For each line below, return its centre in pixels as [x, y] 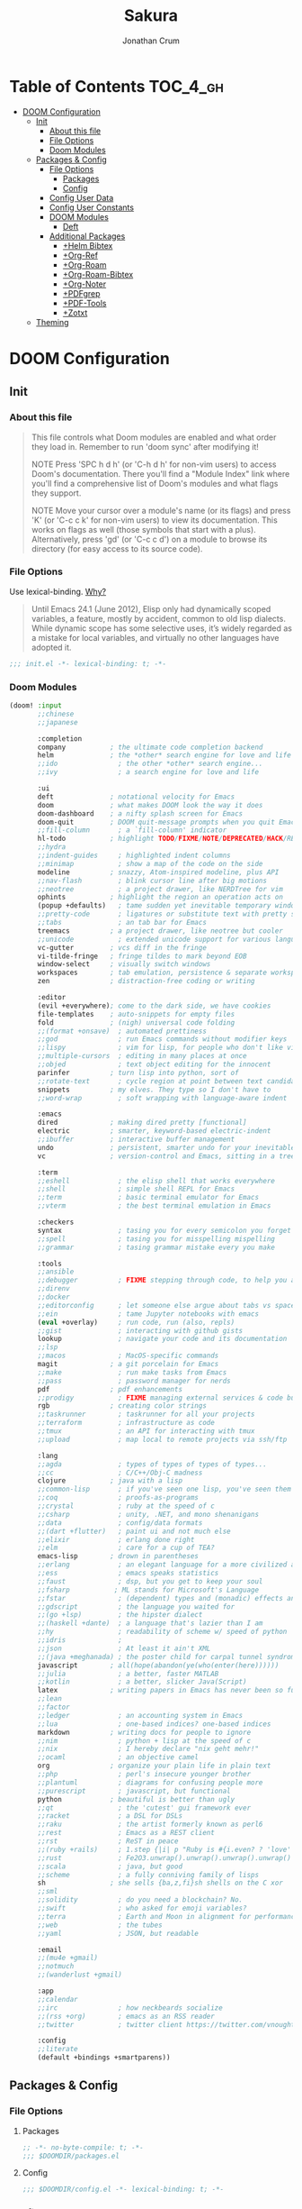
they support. [56, 493]
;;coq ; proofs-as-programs [118, 1498]
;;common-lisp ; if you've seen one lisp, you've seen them [164, 1489]
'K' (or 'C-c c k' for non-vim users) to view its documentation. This [155, 520]
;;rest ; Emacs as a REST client [126, 1833]
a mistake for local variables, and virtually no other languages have [155, 637]
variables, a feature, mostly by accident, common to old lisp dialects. [158, 618]
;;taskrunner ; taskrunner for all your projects [146, 1415]
